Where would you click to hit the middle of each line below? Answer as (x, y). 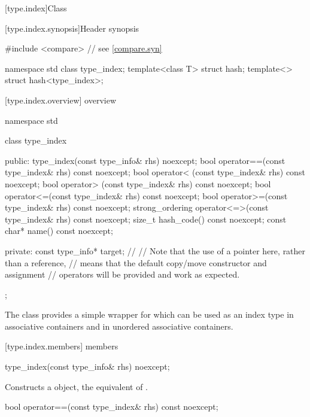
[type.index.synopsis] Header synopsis (72, 28)
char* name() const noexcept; (59, 231)
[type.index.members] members (62, 346)
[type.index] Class (36, 8)
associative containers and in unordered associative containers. (119, 326)
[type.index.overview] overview (60, 100)
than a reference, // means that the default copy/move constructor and (136, 262)
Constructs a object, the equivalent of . (76, 386)
